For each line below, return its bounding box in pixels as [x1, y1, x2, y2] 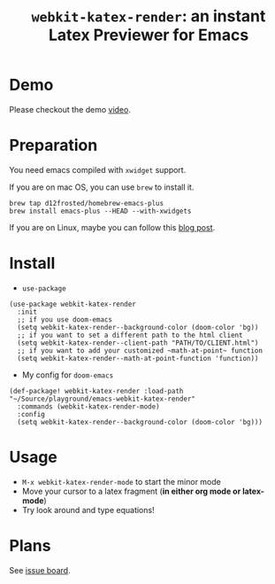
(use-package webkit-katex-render [9, 300, 137, 308]
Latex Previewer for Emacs [48, 25, 249, 45]
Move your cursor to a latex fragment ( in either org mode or [21, 486, 241, 496]
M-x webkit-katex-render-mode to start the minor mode [21, 476, 221, 487]
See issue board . [9, 565, 71, 575]
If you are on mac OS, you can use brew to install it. [9, 182, 195, 192]
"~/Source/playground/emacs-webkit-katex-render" [9, 394, 196, 403]
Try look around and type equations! [21, 504, 155, 515]
